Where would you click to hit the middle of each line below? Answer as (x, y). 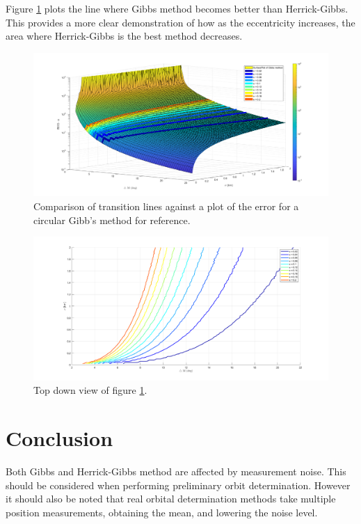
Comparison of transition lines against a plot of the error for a (166, 206)
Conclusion (59, 438)
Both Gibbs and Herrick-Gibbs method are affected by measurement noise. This (176, 471)
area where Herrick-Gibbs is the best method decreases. (124, 36)
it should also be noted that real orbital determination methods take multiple (171, 499)
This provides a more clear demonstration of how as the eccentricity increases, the (180, 22)
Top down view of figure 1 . (90, 390)
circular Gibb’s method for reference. (112, 220)
